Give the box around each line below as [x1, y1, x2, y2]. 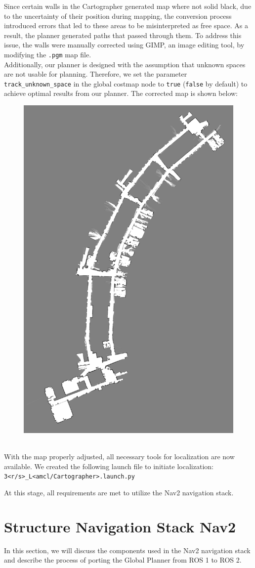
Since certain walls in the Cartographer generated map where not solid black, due [4, 1, 252, 11]
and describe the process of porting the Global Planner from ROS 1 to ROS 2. [4, 555, 242, 565]
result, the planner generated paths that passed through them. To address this [4, 30, 242, 40]
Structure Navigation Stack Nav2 [4, 516, 236, 536]
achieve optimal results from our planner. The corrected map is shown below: [4, 88, 238, 98]
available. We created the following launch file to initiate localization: [4, 461, 213, 471]
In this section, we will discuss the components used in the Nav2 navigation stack [4, 545, 251, 555]
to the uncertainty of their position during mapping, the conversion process [4, 10, 232, 21]
